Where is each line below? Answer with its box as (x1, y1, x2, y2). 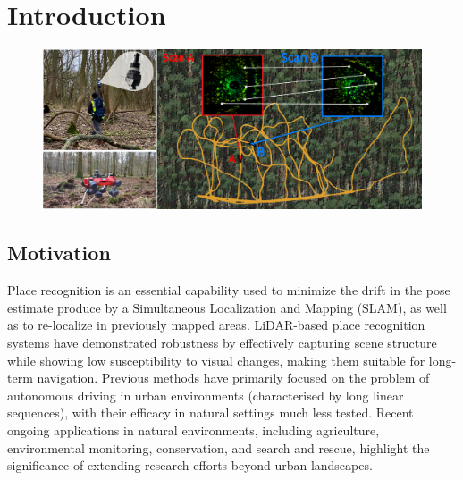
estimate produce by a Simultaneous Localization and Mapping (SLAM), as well (7, 298, 447, 316)
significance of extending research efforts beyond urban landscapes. (7, 456, 373, 475)
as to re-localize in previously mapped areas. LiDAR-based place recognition (7, 316, 425, 334)
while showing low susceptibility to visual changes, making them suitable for (7, 350, 425, 369)
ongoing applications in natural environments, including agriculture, (7, 420, 380, 439)
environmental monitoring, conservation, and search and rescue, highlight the (7, 438, 430, 457)
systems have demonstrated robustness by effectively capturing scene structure (7, 333, 437, 351)
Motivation (7, 239, 111, 266)
